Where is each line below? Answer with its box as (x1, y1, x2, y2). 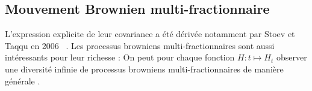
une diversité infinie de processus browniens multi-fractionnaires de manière (5, 62, 284, 75)
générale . (5, 74, 40, 87)
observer (276, 51, 307, 63)
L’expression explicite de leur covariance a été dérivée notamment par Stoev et (5, 28, 295, 40)
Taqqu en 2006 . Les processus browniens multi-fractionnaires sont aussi (5, 39, 275, 51)
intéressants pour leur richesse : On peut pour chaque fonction (5, 51, 235, 63)
